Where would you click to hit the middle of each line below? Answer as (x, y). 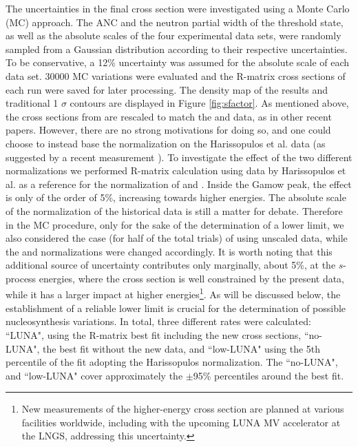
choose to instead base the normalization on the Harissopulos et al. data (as (166, 143)
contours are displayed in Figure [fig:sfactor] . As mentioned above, (209, 103)
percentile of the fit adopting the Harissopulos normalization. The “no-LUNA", (172, 362)
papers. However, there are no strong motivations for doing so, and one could (168, 130)
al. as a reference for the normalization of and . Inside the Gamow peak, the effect (179, 184)
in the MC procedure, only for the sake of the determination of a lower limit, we (175, 224)
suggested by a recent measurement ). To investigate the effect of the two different (179, 157)
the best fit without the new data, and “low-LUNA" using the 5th (182, 348)
